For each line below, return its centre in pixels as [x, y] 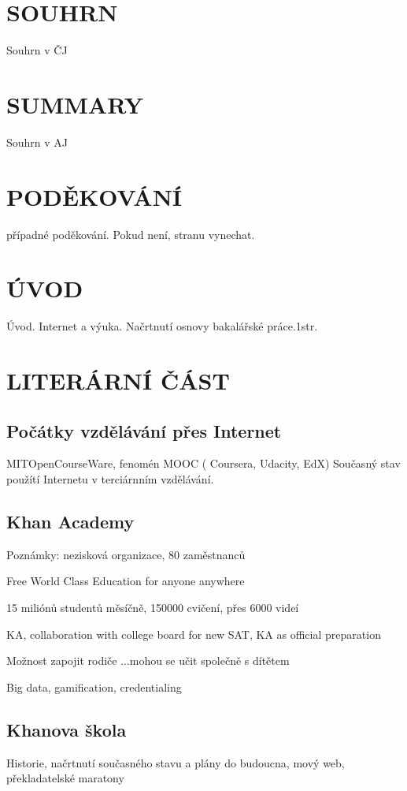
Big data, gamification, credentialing [94, 687]
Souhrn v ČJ [37, 50]
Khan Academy [70, 522]
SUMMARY [75, 104]
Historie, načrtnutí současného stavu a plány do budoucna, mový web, [176, 762]
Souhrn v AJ [37, 142]
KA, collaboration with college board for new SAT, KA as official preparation [194, 634]
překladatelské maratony [65, 778]
